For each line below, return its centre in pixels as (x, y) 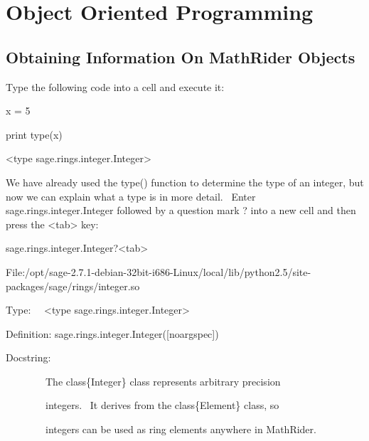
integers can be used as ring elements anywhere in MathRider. (181, 429)
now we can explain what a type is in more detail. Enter (131, 196)
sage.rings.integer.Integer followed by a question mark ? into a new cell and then (181, 210)
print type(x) (34, 134)
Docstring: (28, 357)
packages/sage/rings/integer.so (73, 286)
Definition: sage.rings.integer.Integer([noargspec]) (112, 333)
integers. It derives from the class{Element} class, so (162, 405)
